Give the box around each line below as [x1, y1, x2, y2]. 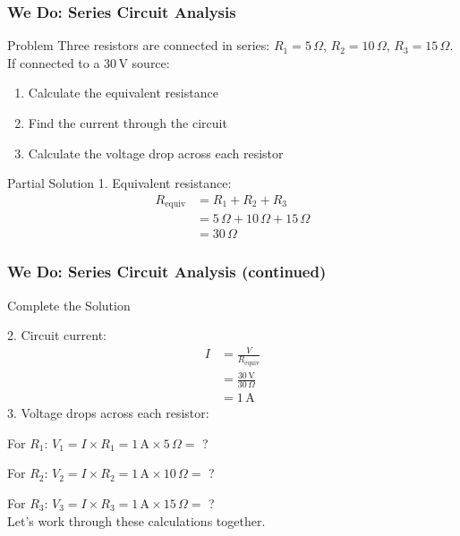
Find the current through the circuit [28, 114, 227, 132]
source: [132, 53, 170, 72]
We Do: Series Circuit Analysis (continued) [7, 260, 327, 283]
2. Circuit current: [7, 326, 106, 345]
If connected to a [7, 53, 100, 72]
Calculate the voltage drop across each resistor [28, 143, 284, 162]
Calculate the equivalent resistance [28, 83, 218, 102]
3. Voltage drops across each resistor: [7, 404, 209, 422]
